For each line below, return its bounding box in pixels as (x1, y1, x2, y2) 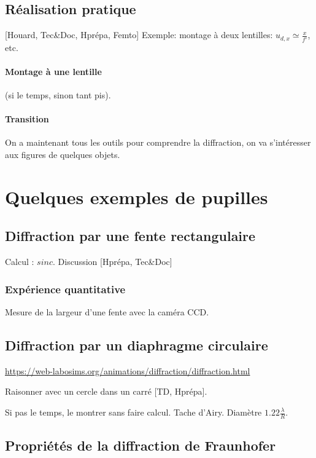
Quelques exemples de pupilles (5, 184, 268, 209)
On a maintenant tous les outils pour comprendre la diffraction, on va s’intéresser (5, 136, 311, 149)
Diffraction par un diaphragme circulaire (5, 336, 268, 354)
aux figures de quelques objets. (5, 148, 120, 161)
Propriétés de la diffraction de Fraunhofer (5, 436, 276, 455)
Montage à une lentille (5, 65, 102, 77)
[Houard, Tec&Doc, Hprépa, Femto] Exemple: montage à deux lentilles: (5, 28, 273, 41)
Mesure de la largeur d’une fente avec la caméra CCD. (5, 306, 209, 318)
